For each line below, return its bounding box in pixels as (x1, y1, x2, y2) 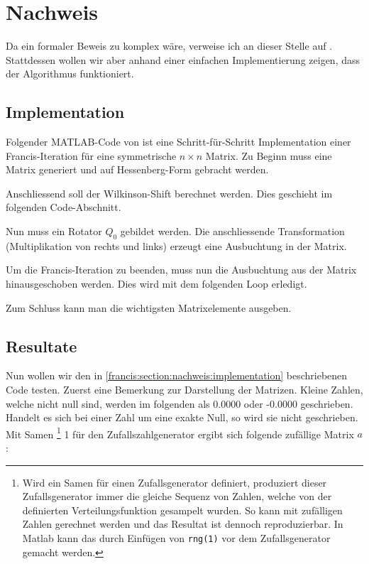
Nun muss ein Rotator (6, 224, 102, 239)
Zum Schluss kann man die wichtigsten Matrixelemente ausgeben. (6, 300, 292, 315)
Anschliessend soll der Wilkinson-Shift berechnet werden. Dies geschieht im (6, 185, 333, 200)
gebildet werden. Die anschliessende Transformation (120, 224, 345, 239)
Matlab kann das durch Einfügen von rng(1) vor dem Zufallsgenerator (22, 531, 331, 546)
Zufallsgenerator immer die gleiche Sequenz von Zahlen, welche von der (22, 489, 332, 504)
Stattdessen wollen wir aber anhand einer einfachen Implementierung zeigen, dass (6, 52, 360, 67)
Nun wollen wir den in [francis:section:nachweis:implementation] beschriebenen (6, 368, 348, 383)
